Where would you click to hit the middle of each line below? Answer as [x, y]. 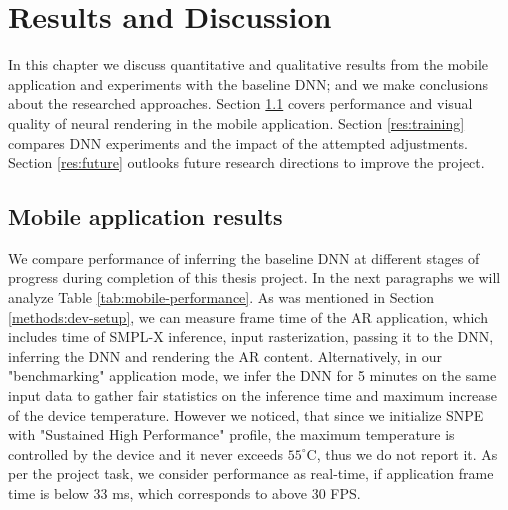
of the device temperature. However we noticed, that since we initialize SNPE [246, 414]
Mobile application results [145, 216]
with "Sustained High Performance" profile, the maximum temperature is [231, 434]
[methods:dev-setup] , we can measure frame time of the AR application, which [248, 316]
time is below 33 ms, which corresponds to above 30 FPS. [184, 493]
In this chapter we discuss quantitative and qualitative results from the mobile [248, 64]
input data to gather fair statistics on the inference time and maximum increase [252, 395]
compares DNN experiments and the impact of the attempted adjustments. [238, 142]
